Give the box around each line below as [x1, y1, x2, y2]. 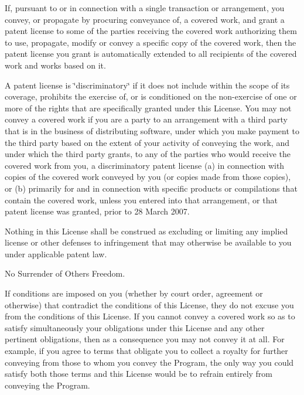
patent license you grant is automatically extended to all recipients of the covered [5, 47, 297, 60]
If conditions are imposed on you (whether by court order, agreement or [5, 287, 263, 299]
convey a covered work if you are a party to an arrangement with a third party [5, 113, 288, 125]
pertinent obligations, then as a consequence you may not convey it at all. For [5, 333, 285, 345]
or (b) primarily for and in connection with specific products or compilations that [5, 182, 298, 194]
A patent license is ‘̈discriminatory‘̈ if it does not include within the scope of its [5, 79, 290, 91]
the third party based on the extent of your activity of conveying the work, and [5, 136, 289, 148]
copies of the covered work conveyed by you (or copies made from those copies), [5, 171, 291, 183]
